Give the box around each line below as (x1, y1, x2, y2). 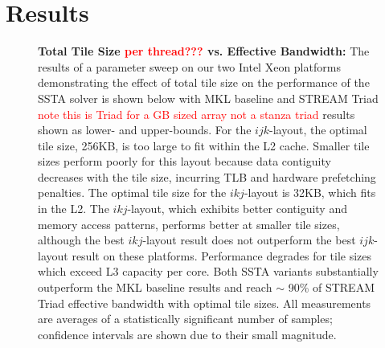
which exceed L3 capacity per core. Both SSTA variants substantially (38, 263, 379, 280)
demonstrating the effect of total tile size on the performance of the (38, 74, 370, 91)
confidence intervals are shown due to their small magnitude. (38, 325, 337, 342)
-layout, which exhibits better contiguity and (127, 200, 347, 217)
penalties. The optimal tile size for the (38, 184, 227, 201)
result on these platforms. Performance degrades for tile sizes (72, 247, 372, 264)
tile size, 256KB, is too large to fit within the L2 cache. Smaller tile (38, 137, 370, 154)
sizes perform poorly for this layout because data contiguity (38, 153, 331, 170)
